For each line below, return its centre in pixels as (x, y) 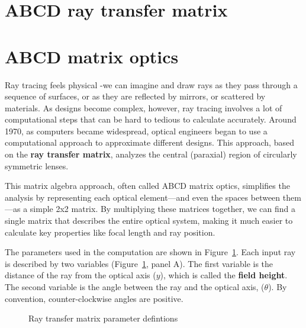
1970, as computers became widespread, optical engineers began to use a (136, 131)
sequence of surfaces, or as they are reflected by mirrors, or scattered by (135, 96)
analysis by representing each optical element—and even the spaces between (143, 197)
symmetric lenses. (37, 165)
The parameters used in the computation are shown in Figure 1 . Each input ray (150, 252)
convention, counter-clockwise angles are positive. (94, 298)
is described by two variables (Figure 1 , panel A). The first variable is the (139, 263)
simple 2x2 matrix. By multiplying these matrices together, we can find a (162, 209)
